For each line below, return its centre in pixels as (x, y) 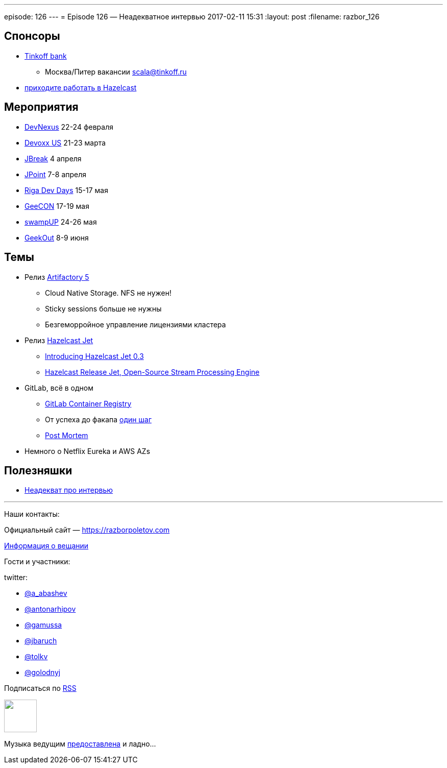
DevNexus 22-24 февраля (69, 127)
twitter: (16, 578)
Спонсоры (32, 36)
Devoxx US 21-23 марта (65, 142)
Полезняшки (38, 470)
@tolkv (36, 657)
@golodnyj (43, 673)
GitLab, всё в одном (59, 388)
